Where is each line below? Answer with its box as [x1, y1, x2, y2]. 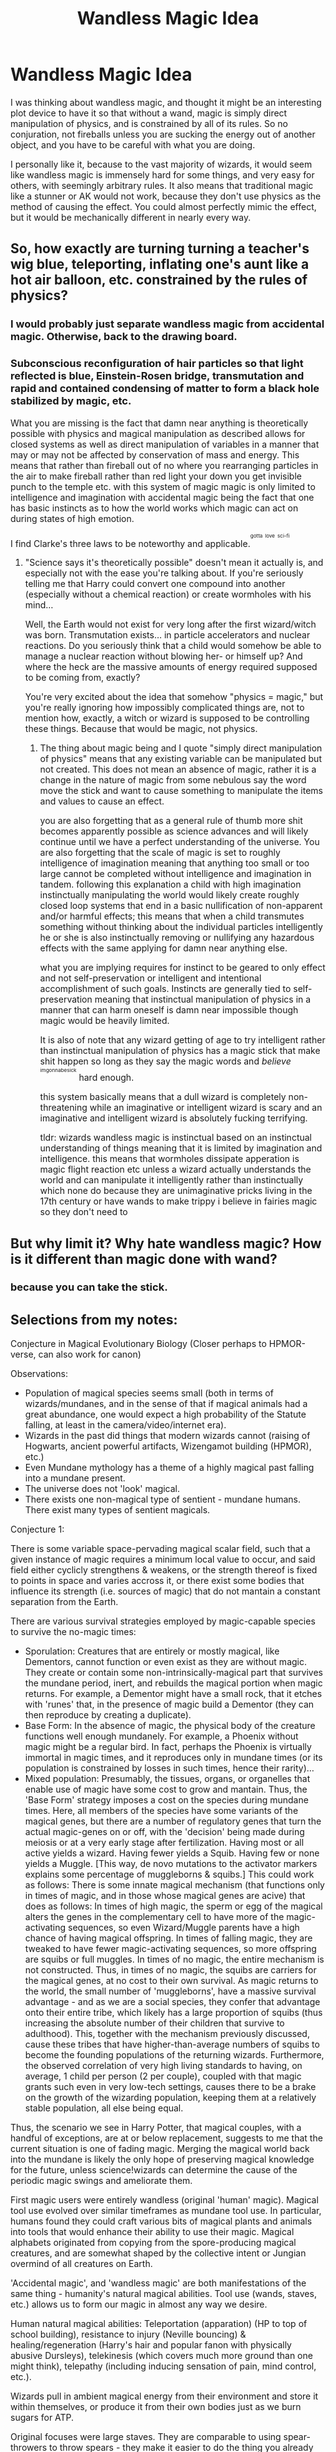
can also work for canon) [38, 1348, 142, 1361]
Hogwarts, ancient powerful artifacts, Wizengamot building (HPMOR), [24, 1440, 312, 1452]
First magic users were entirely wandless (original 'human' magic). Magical [10, 2194, 319, 2206]
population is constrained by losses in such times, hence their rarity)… [24, 1762, 315, 1774]
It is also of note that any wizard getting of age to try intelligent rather [39, 1034, 326, 1046]
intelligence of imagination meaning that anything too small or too [39, 857, 310, 869]
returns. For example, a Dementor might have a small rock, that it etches [24, 1688, 323, 1700]
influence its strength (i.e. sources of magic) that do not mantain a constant [10, 1585, 321, 1597]
